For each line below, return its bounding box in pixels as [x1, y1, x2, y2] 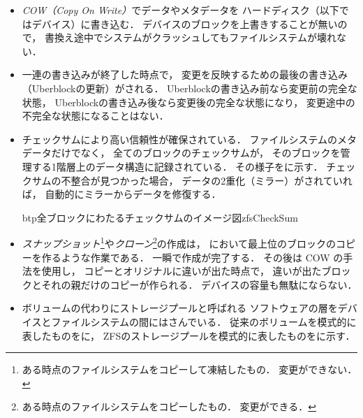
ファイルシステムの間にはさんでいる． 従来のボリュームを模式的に [51, 314, 357, 329]
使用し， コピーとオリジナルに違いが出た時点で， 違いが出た [41, 264, 322, 278]
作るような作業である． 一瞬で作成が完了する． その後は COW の [41, 250, 343, 264]
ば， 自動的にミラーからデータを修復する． [22, 187, 221, 201]
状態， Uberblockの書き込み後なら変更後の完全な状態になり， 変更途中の [22, 94, 355, 109]
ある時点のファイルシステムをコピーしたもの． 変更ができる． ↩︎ [22, 399, 317, 414]
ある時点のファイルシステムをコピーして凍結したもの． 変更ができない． [22, 362, 357, 377]
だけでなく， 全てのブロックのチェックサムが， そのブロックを [51, 145, 341, 160]
